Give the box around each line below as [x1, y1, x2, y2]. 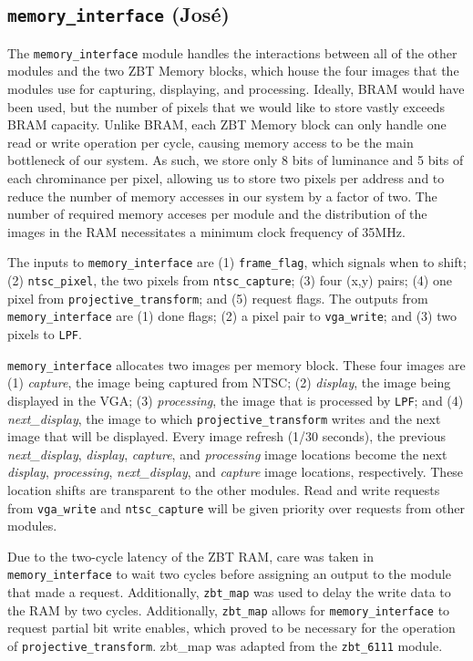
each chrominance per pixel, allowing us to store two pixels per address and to [7, 169, 445, 187]
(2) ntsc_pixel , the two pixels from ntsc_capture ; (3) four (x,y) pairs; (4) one [7, 271, 452, 290]
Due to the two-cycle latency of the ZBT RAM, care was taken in [7, 546, 374, 565]
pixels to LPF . [7, 325, 82, 343]
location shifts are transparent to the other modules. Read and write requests [7, 480, 440, 499]
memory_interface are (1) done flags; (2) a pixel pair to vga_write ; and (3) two [7, 306, 457, 325]
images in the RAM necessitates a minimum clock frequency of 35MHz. [7, 222, 406, 241]
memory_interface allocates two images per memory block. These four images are [7, 355, 466, 374]
